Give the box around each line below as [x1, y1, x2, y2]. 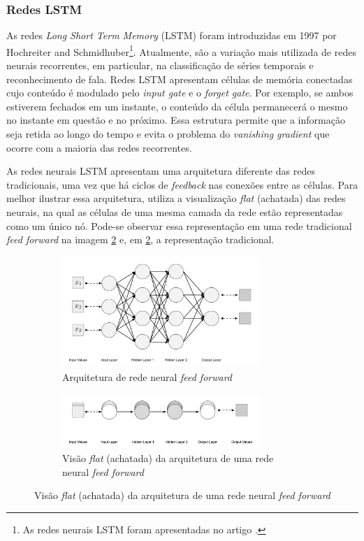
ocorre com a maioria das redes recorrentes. [6, 140, 192, 154]
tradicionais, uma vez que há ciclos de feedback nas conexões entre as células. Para [6, 177, 358, 192]
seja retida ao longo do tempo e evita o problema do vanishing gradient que [6, 127, 330, 141]
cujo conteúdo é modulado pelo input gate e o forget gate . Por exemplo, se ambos [6, 85, 354, 100]
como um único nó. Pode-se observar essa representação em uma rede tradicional [6, 218, 352, 233]
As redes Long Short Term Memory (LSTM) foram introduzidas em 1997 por [6, 28, 337, 43]
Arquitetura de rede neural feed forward [62, 369, 233, 384]
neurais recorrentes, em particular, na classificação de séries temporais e [6, 58, 314, 73]
